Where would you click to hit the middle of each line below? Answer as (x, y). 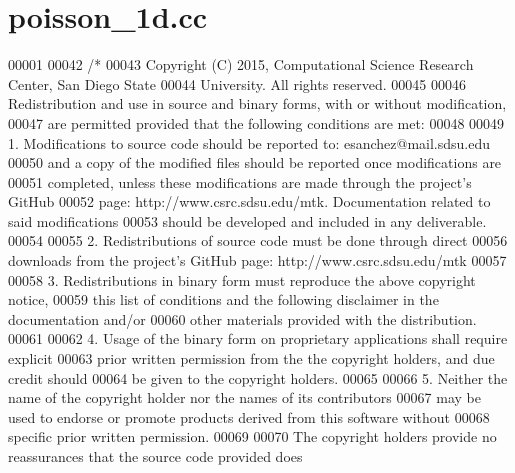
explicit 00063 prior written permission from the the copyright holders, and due (251, 358)
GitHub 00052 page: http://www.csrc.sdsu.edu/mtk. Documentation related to (249, 201)
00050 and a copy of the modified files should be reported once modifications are (255, 162)
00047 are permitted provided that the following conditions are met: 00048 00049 (256, 122)
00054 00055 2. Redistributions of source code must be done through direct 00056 (258, 240)
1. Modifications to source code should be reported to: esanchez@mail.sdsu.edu (249, 142)
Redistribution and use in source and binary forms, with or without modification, (257, 103)
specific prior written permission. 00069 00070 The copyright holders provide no (252, 436)
